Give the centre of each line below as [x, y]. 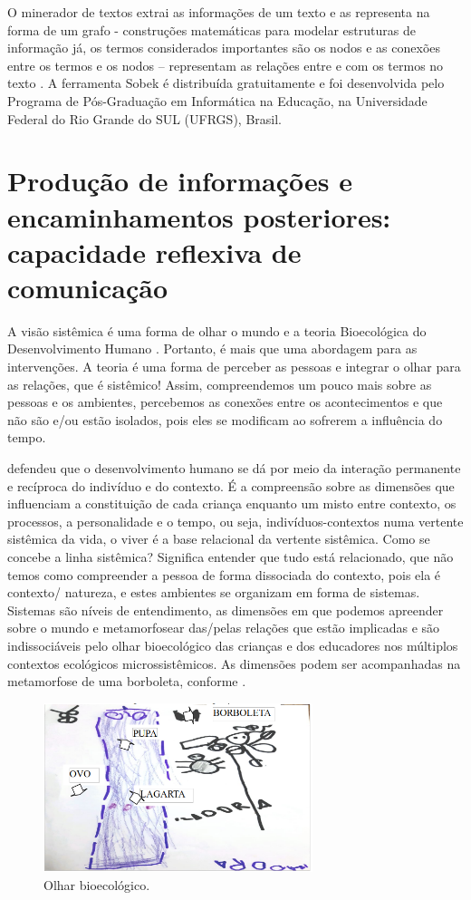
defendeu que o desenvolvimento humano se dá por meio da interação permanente [234, 468]
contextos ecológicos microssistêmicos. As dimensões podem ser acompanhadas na [234, 663]
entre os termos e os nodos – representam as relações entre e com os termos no [226, 65]
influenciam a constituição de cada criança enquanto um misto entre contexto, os [232, 503]
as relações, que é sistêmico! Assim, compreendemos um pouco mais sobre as [220, 384]
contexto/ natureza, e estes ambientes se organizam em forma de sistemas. [214, 592]
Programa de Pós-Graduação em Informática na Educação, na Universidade [217, 100]
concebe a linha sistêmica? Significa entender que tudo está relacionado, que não [231, 556]
